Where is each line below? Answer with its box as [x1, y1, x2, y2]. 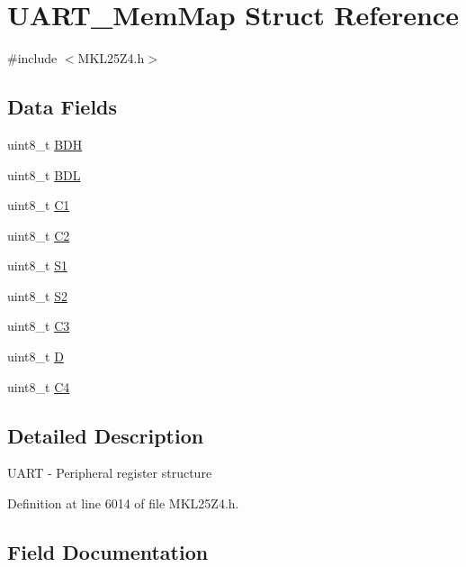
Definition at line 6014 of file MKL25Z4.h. [7, 494, 239, 513]
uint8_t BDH [7, 134, 83, 153]
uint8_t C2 [7, 225, 70, 244]
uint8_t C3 [7, 316, 70, 335]
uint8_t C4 [7, 377, 70, 396]
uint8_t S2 [7, 286, 67, 305]
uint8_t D [7, 347, 64, 366]
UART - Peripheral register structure [7, 463, 212, 482]
